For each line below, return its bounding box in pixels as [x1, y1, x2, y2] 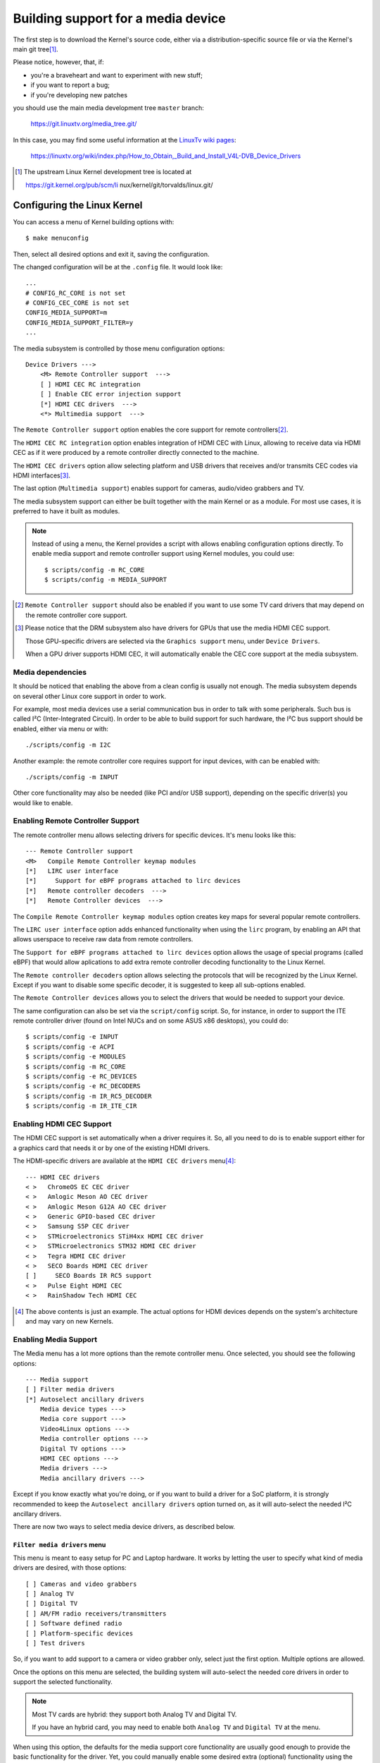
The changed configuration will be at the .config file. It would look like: [13, 262, 223, 271]
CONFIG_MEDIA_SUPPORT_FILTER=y [25, 318, 134, 327]
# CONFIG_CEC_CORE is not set [25, 299, 130, 307]
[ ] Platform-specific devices [25, 1629, 134, 1637]
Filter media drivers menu [13, 1541, 106, 1549]
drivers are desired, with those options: [13, 1563, 127, 1572]
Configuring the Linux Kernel [13, 199, 143, 211]
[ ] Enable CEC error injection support [39, 390, 182, 398]
